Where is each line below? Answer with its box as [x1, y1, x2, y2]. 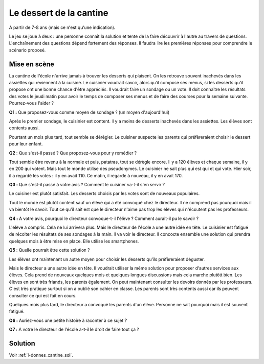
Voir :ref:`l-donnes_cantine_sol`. [9, 352, 73, 358]
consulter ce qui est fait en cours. [9, 292, 77, 298]
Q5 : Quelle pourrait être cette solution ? [9, 247, 90, 253]
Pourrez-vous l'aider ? [9, 100, 54, 106]
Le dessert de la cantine [9, 7, 109, 18]
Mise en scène [9, 60, 55, 68]
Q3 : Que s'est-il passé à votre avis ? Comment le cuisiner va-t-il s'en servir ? [9, 182, 165, 188]
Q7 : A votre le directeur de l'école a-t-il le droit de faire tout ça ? [9, 326, 139, 333]
